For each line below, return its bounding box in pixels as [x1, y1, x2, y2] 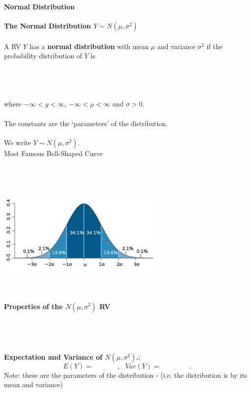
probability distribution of [4, 51, 82, 61]
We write [4, 137, 31, 147]
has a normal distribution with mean [29, 41, 149, 51]
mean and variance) [4, 379, 63, 390]
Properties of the [4, 301, 63, 311]
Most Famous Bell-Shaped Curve [4, 148, 103, 158]
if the [206, 41, 223, 51]
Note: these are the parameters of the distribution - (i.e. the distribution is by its [4, 369, 248, 380]
